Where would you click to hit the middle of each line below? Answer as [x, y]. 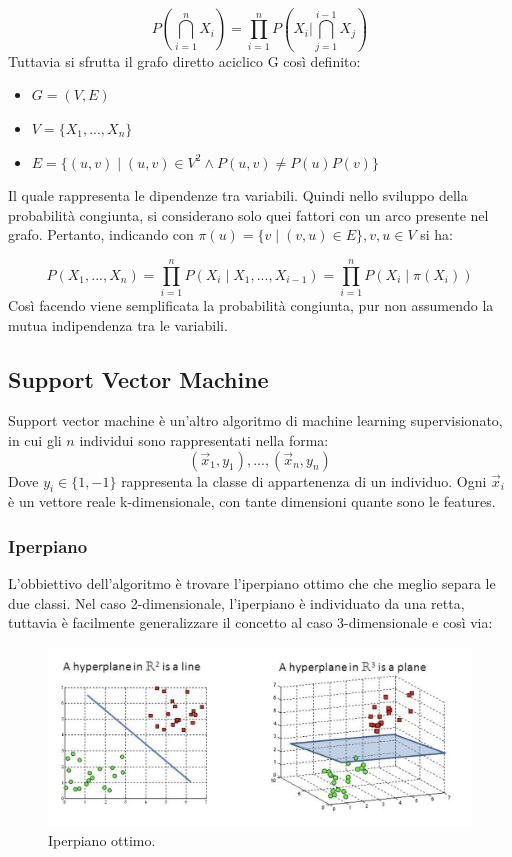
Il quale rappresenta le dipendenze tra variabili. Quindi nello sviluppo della [238, 195]
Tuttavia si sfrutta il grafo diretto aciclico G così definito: [184, 60]
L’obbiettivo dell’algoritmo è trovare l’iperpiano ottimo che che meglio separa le [252, 583]
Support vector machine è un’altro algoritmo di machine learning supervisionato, [255, 420]
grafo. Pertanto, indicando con [101, 234]
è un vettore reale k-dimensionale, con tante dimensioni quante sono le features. [252, 501]
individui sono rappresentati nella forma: [204, 439]
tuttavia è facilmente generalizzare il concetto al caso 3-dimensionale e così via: [250, 622]
